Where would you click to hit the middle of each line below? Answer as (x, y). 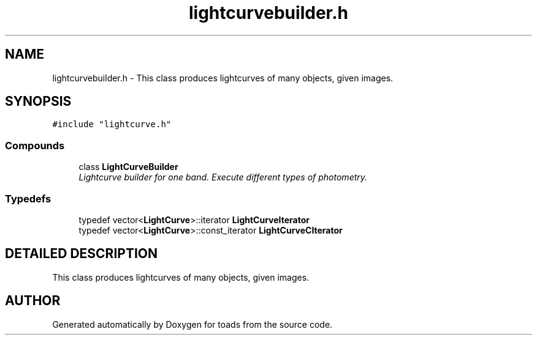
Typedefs (28, 198)
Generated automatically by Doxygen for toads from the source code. (192, 324)
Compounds (35, 145)
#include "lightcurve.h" (112, 124)
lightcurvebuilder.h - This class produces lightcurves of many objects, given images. (223, 78)
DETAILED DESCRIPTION (82, 254)
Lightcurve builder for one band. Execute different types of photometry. (223, 177)
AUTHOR (33, 301)
